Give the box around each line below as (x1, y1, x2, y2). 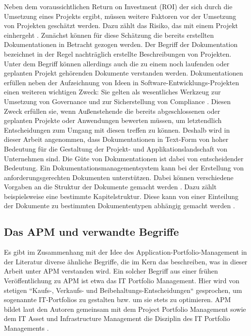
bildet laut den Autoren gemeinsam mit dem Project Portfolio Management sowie (4, 304, 246, 314)
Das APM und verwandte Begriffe (4, 224, 179, 239)
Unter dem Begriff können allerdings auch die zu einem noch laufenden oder (4, 58, 230, 68)
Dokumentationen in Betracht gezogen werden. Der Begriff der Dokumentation (4, 39, 238, 49)
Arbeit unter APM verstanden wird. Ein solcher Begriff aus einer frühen (4, 266, 218, 276)
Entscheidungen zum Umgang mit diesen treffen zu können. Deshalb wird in (4, 124, 230, 135)
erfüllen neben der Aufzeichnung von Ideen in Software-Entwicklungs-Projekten (4, 77, 239, 87)
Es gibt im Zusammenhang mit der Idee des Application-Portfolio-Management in (4, 247, 247, 257)
